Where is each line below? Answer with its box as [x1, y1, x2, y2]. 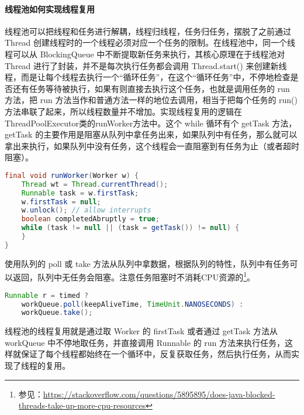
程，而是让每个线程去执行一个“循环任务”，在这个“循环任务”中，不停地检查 [5, 71, 291, 83]
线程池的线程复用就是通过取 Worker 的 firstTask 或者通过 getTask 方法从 [5, 325, 278, 337]
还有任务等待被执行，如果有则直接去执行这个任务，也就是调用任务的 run [12, 82, 290, 94]
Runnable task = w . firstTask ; [21, 188, 139, 197]
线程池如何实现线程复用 [5, 2, 95, 15]
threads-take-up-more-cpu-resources [18, 399, 146, 411]
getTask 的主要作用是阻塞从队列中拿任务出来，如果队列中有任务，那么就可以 [5, 128, 298, 140]
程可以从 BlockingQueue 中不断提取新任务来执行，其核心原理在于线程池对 [5, 47, 285, 60]
